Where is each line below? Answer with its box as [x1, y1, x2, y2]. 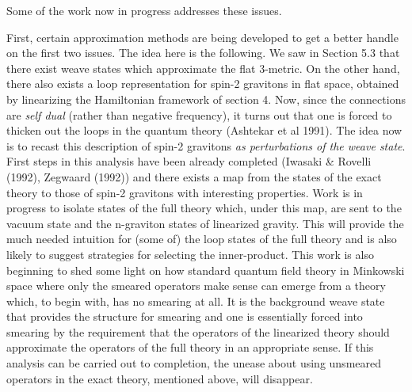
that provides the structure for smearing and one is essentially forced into [6, 308, 363, 325]
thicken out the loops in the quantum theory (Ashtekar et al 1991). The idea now [6, 122, 402, 139]
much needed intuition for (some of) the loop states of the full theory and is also [6, 230, 397, 247]
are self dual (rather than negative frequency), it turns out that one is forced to [6, 106, 392, 123]
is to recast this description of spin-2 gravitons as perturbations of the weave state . [6, 137, 406, 154]
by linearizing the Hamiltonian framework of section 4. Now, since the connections [6, 90, 406, 107]
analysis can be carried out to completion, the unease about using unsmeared [6, 355, 382, 371]
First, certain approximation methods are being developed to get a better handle [6, 29, 399, 45]
